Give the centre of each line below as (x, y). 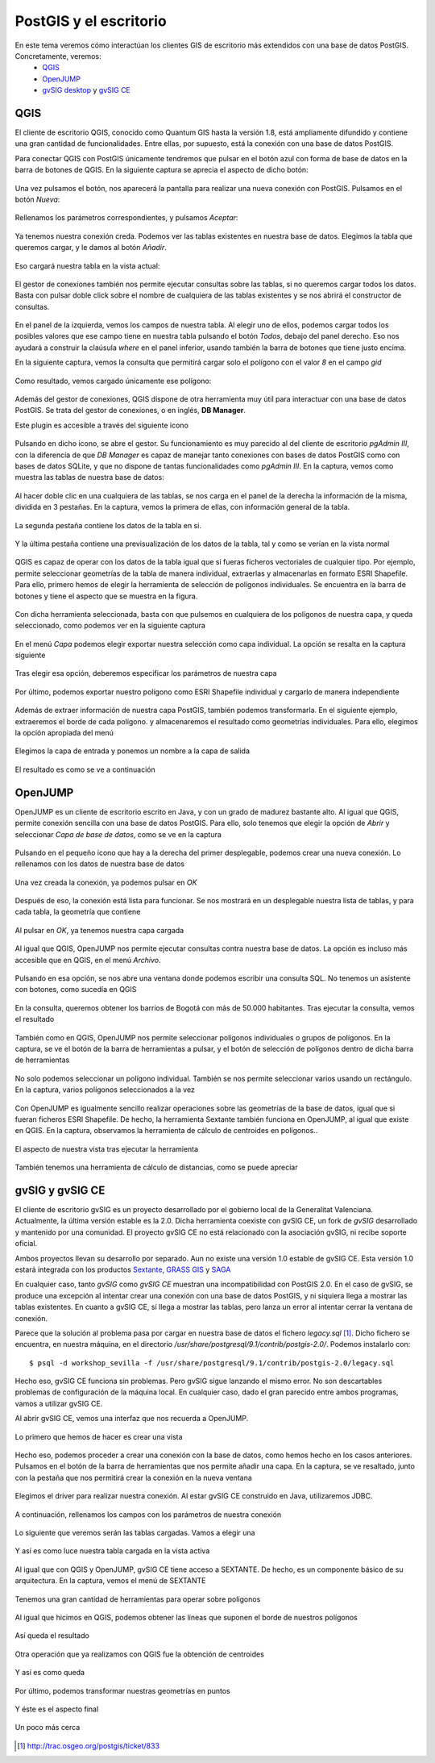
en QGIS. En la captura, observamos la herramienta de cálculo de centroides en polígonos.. (166, 1131)
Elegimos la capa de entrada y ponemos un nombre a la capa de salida (132, 751)
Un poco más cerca (48, 1728)
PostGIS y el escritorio (91, 21)
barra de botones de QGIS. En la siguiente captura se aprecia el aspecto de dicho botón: (162, 170)
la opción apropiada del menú (64, 733)
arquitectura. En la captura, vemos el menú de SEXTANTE (110, 1581)
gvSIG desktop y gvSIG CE (86, 90)
